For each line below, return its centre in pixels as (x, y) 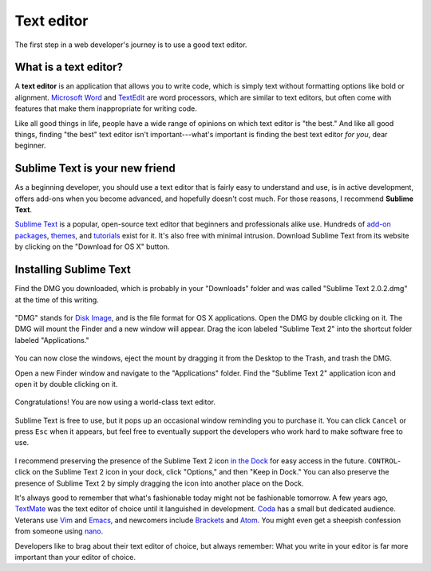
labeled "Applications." (52, 340)
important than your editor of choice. (75, 557)
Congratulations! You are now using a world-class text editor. (115, 402)
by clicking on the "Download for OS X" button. (92, 246)
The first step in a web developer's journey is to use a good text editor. (131, 45)
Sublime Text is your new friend (95, 169)
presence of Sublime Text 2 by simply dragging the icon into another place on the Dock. (159, 483)
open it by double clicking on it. (66, 384)
